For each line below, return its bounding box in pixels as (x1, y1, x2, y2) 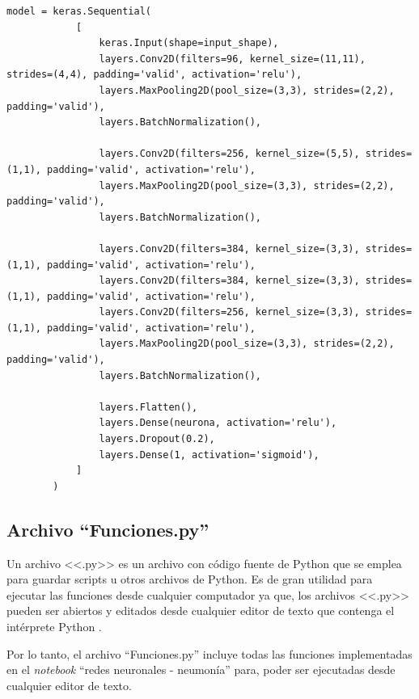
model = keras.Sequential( (6, 6, 151, 17)
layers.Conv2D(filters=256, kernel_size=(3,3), (99, 306, 360, 318)
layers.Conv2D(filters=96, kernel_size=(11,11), (99, 53, 366, 65)
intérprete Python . (6, 617, 102, 634)
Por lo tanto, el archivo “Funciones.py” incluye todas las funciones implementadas (6, 645, 413, 662)
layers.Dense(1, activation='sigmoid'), (99, 448, 320, 461)
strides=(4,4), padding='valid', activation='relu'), (6, 69, 303, 81)
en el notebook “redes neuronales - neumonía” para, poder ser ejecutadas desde (6, 661, 396, 678)
